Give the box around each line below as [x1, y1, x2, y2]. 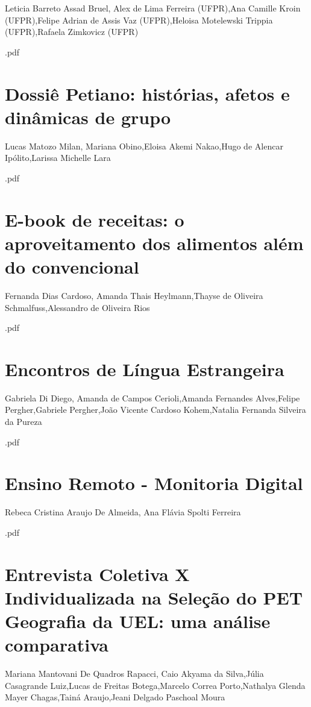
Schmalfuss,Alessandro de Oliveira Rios [5, 301, 150, 313]
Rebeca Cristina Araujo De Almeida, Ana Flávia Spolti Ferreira [5, 506, 241, 518]
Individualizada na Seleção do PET [5, 585, 303, 609]
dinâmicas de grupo [5, 104, 171, 129]
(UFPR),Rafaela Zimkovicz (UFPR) [5, 25, 139, 38]
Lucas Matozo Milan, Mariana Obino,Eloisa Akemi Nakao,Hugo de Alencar [5, 139, 283, 152]
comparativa [5, 632, 109, 657]
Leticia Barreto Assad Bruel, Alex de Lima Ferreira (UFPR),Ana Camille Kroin [5, 2, 301, 14]
